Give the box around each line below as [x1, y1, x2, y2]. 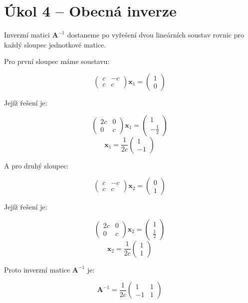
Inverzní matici [4, 29, 50, 40]
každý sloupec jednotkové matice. [4, 39, 106, 49]
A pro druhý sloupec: [4, 160, 69, 170]
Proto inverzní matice [4, 264, 70, 274]
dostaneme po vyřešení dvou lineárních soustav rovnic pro [67, 29, 244, 40]
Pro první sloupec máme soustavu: [4, 56, 110, 66]
